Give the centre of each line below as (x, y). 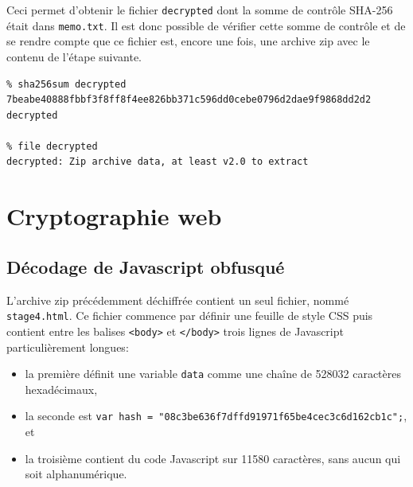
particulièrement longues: (68, 347)
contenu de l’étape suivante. (74, 56)
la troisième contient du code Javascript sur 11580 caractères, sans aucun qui (213, 458)
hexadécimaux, (61, 389)
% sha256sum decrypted (66, 84)
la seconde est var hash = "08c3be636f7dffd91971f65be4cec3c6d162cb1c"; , (216, 416)
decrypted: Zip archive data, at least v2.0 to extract (158, 162)
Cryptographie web (114, 216)
